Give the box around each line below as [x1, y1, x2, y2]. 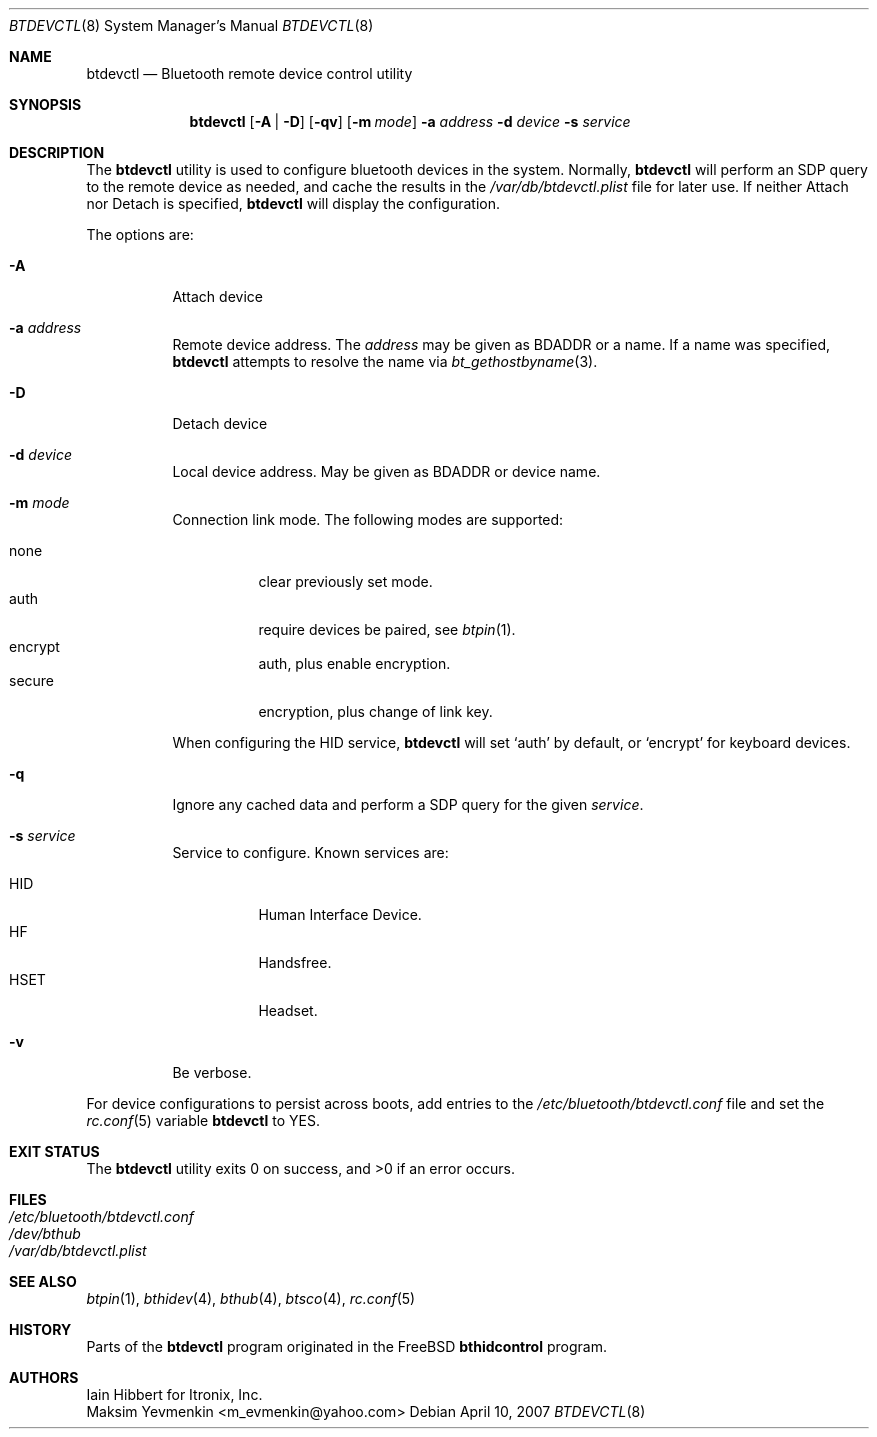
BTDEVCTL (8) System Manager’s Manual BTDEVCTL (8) [9, 17, 374, 34]
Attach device [172, 288, 263, 305]
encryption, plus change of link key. [258, 703, 493, 720]
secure [9, 672, 55, 689]
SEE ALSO [9, 1273, 77, 1290]
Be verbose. [172, 1064, 252, 1081]
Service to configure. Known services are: [172, 844, 449, 861]
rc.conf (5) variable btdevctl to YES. [86, 1112, 320, 1129]
